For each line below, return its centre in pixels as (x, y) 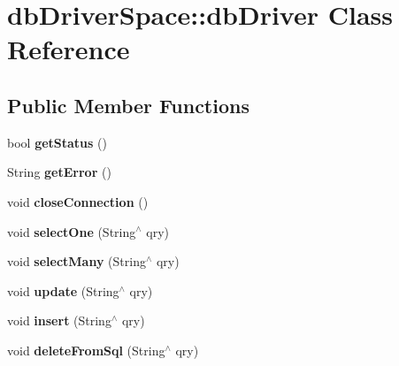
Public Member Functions (128, 105)
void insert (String (59, 320)
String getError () (59, 172)
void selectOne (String (72, 231)
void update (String (63, 290)
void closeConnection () (78, 201)
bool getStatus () (57, 142)
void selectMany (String (77, 261)
